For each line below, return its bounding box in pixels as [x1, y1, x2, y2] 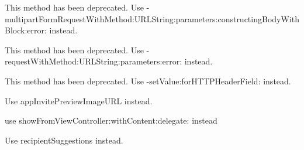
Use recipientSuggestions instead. [5, 134, 123, 146]
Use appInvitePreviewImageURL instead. [5, 94, 153, 107]
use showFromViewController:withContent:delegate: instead [5, 114, 217, 127]
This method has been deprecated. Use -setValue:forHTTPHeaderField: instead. [5, 74, 291, 87]
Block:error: [5, 24, 47, 36]
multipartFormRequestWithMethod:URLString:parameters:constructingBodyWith [5, 12, 299, 25]
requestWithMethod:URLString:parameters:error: [5, 55, 182, 67]
